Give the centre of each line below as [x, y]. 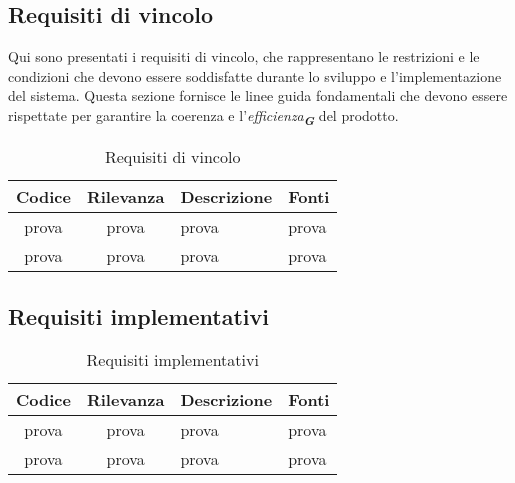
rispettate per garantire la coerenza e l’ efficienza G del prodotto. [203, 116]
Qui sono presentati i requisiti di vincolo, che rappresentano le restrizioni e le [244, 56]
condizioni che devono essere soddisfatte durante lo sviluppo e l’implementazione [255, 75]
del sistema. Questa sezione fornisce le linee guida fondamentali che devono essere [258, 95]
